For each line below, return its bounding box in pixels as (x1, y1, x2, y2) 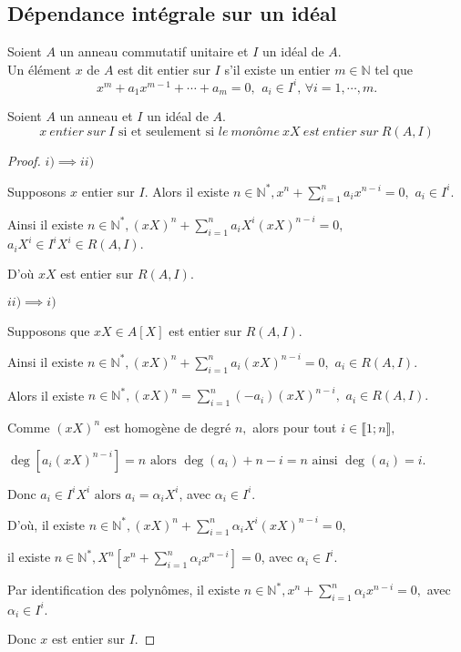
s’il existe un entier (224, 59, 331, 78)
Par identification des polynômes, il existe (7, 580, 241, 599)
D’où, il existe (7, 514, 86, 534)
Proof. (7, 150, 41, 169)
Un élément (7, 59, 71, 78)
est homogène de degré (104, 417, 231, 436)
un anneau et (59, 107, 133, 126)
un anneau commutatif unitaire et (59, 42, 249, 61)
